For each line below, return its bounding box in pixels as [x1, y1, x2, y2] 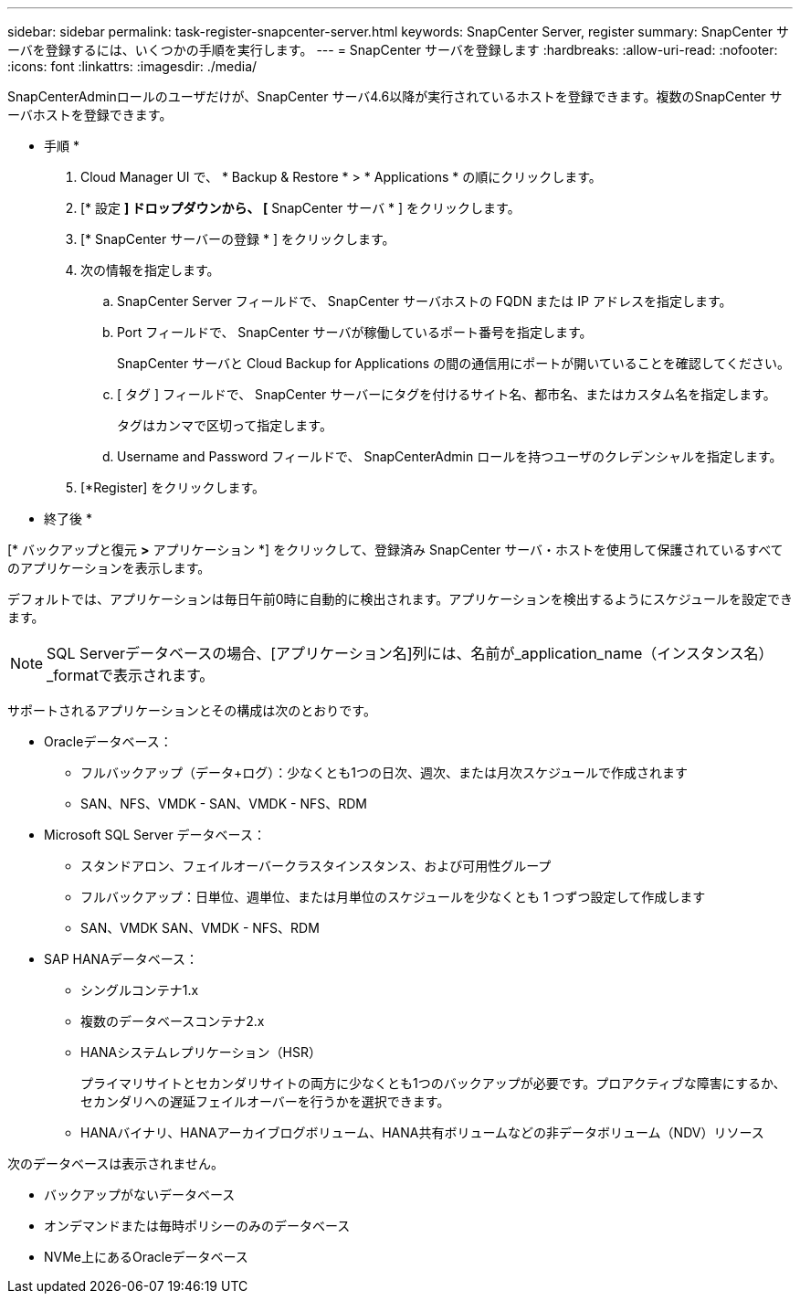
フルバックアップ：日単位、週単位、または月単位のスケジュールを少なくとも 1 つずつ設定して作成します [80, 889, 706, 904]
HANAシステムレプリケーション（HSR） [80, 1044, 321, 1060]
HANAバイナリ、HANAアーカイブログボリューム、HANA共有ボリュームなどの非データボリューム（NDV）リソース [80, 1125, 764, 1140]
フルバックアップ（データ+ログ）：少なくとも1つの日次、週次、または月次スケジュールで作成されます [80, 765, 688, 780]
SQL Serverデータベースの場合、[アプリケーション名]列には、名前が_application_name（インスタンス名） [47, 644, 774, 662]
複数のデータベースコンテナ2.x [80, 1013, 265, 1029]
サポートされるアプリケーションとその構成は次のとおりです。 [7, 703, 376, 718]
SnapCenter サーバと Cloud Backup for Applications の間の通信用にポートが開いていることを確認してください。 [117, 355, 790, 371]
